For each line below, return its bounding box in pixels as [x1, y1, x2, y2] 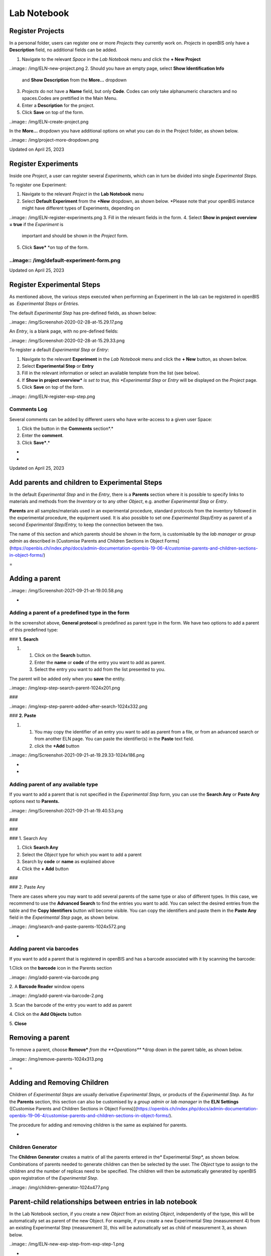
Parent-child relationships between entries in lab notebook [9, 1197, 197, 1206]
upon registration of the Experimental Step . [9, 1175, 99, 1181]
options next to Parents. [9, 798, 60, 804]
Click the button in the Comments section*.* [22, 426, 114, 432]
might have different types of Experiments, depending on [22, 205, 140, 211]
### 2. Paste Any [9, 884, 45, 890]
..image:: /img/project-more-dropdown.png [9, 137, 99, 143]
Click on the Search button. [34, 652, 91, 658]
